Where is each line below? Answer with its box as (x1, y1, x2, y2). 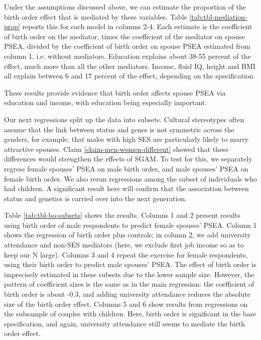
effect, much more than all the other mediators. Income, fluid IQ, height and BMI (4, 60, 255, 71)
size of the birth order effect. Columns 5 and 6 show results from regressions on (4, 298, 248, 309)
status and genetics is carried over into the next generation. (4, 193, 187, 203)
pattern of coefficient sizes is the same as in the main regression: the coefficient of (4, 279, 254, 289)
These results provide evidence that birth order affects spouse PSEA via (4, 87, 226, 98)
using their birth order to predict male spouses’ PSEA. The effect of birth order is (4, 259, 256, 270)
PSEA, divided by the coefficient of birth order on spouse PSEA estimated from (4, 41, 250, 51)
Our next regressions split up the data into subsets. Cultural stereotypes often (4, 114, 244, 124)
